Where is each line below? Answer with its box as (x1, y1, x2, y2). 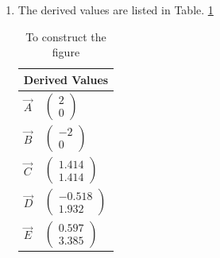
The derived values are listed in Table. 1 (17, 2, 214, 17)
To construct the (25, 28, 106, 44)
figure (52, 44, 80, 60)
